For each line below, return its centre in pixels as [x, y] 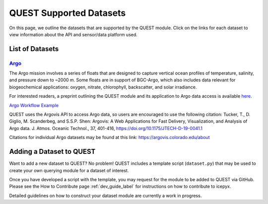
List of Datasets [34, 49]
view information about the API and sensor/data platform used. [73, 34]
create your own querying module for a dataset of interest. [69, 170]
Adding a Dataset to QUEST [52, 152]
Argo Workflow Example [34, 105]
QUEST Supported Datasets [67, 13]
